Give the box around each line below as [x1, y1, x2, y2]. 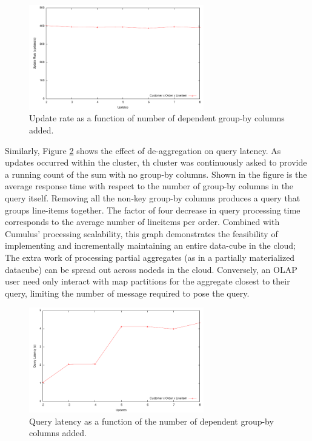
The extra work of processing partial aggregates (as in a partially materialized [5, 251, 295, 263]
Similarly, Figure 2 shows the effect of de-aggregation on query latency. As [5, 144, 281, 157]
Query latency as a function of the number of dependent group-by [29, 414, 274, 427]
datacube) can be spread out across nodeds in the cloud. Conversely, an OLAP [5, 263, 297, 275]
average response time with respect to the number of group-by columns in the [5, 180, 294, 192]
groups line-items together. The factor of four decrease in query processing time [5, 203, 300, 216]
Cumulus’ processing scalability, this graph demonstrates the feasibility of [5, 227, 278, 240]
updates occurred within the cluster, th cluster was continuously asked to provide [5, 156, 307, 169]
